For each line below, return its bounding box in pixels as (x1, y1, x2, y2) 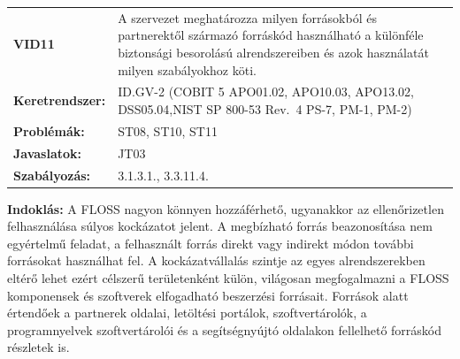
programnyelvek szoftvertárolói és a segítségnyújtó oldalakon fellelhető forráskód (7, 320, 442, 339)
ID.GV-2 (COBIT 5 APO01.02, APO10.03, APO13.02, (118, 82, 414, 101)
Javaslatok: (13, 143, 82, 162)
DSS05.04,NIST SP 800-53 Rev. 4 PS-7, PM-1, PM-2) (118, 99, 412, 118)
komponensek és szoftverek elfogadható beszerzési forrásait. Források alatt (7, 286, 409, 304)
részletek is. (7, 338, 70, 356)
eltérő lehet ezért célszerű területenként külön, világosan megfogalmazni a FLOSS (7, 268, 449, 286)
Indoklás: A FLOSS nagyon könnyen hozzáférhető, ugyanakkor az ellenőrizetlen (7, 199, 444, 218)
